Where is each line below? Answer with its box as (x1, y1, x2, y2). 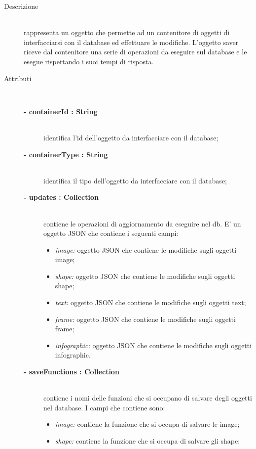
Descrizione (4, 1, 38, 11)
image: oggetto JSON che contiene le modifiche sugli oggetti (55, 244, 237, 255)
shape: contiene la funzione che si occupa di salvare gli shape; (55, 436, 240, 446)
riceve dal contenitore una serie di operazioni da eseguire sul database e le (24, 46, 247, 57)
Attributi (4, 73, 32, 83)
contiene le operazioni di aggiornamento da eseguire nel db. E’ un (43, 218, 241, 228)
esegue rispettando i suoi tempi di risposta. (24, 56, 154, 66)
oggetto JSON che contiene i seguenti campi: (43, 228, 179, 238)
